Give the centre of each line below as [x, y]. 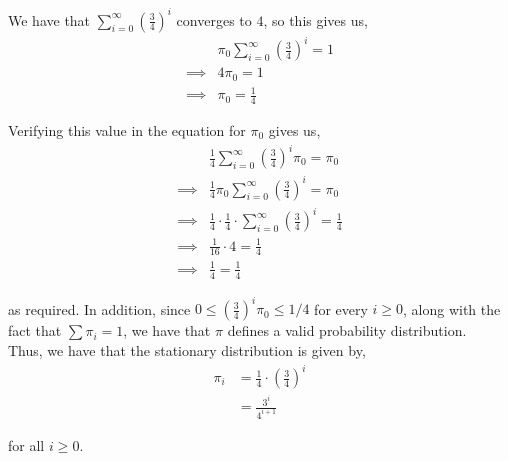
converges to [214, 19]
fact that [35, 330]
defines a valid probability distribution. [347, 330]
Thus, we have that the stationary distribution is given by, [187, 349]
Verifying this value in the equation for [127, 129]
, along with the [452, 308]
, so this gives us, [315, 19]
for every [341, 308]
